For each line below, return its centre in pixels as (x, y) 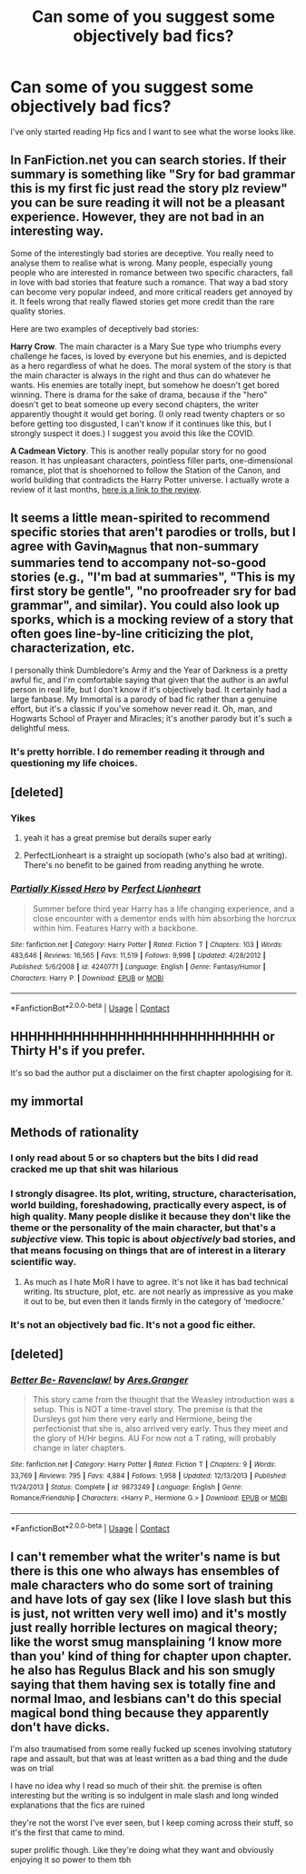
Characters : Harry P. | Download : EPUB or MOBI (87, 978)
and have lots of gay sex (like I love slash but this (151, 1600)
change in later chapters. (79, 1448)
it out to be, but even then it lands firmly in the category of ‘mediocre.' (154, 1301)
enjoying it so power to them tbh (71, 1859)
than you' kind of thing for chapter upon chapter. (151, 1656)
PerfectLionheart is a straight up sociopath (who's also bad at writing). (155, 855)
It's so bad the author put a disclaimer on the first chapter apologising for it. (152, 1072)
